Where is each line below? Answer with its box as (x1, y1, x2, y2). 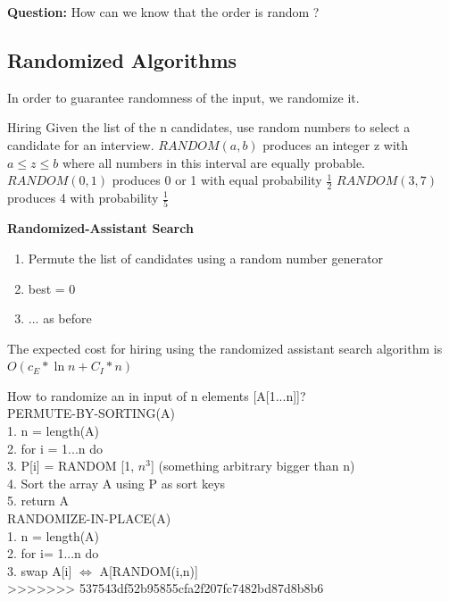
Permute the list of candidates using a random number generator (28, 248, 384, 267)
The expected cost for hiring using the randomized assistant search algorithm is (7, 338, 443, 357)
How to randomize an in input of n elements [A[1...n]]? (7, 386, 306, 405)
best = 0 (28, 279, 76, 297)
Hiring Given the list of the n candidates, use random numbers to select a (7, 118, 411, 137)
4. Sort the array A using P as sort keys (7, 473, 226, 492)
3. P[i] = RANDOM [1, (7, 456, 135, 475)
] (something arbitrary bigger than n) (150, 456, 355, 475)
